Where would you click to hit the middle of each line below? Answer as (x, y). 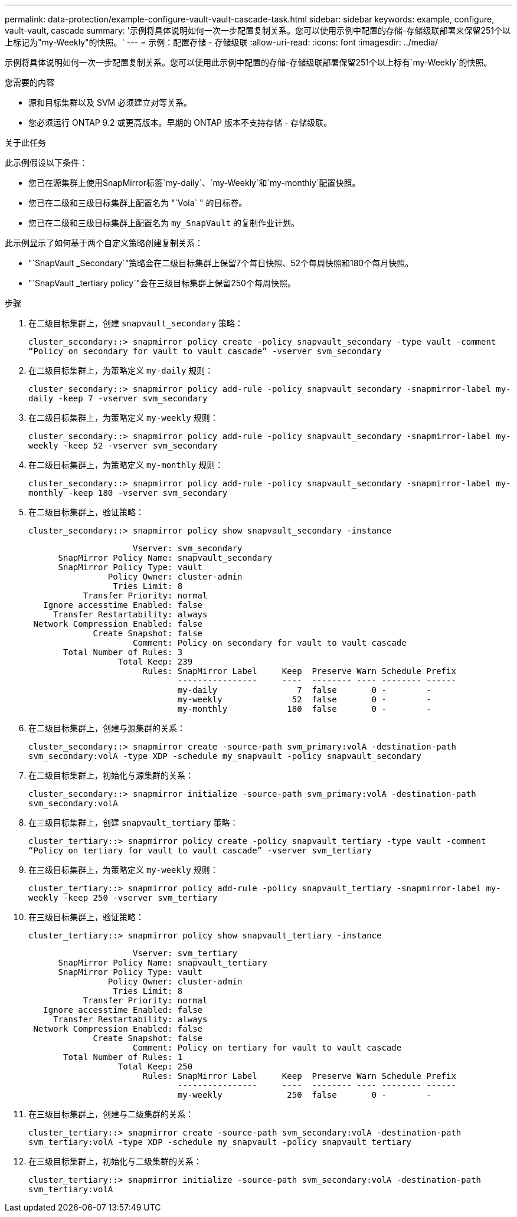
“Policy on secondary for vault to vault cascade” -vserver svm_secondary (205, 351)
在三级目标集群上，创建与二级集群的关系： (111, 1114)
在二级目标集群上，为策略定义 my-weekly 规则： (123, 418)
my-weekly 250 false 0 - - (304, 1095)
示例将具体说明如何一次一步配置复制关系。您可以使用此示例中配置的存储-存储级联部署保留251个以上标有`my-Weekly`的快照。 (248, 62)
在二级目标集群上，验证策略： (86, 512)
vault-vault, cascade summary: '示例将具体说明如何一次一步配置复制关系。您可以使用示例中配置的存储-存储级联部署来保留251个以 (258, 30)
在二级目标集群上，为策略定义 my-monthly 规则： (126, 465)
